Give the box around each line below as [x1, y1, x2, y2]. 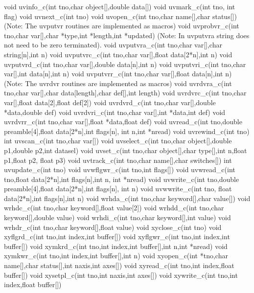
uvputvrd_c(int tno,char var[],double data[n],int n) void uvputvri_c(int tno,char [4, 59, 246, 69]
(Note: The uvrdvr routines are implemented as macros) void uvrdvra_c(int [4, 78, 232, 88]
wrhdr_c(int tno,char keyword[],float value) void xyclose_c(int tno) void [4, 222, 222, 232]
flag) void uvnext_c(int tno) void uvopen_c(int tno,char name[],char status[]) [4, 11, 237, 21]
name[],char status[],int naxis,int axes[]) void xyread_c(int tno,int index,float [4, 260, 234, 270]
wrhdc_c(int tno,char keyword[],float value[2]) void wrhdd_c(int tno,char [4, 203, 224, 213]
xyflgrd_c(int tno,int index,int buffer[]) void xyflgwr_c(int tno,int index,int [4, 231, 230, 242]
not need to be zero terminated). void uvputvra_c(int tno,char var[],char [4, 40, 222, 50]
